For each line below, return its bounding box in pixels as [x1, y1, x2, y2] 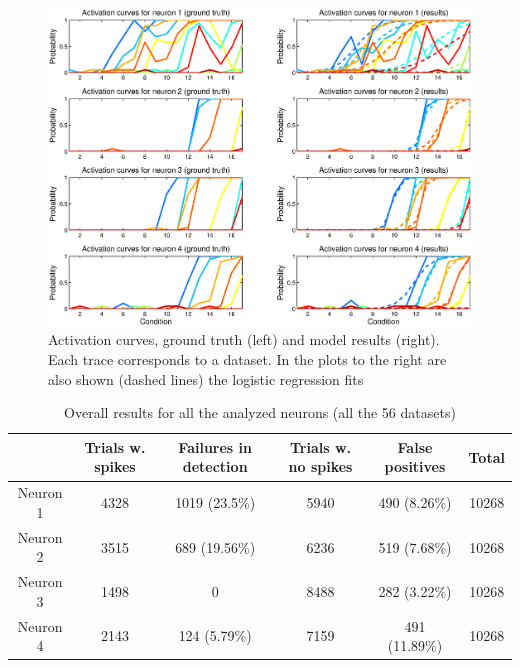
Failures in [178, 436, 252, 457]
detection [182, 456, 248, 477]
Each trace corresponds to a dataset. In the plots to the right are [48, 349, 447, 370]
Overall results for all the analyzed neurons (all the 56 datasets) [64, 402, 456, 423]
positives [384, 456, 446, 477]
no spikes [288, 456, 353, 477]
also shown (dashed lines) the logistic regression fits [48, 368, 364, 389]
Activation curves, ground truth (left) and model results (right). [48, 329, 440, 350]
